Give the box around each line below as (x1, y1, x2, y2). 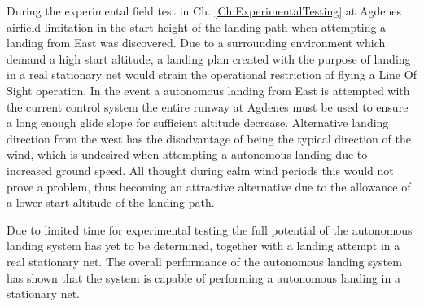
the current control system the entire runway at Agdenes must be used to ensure (7, 98, 409, 115)
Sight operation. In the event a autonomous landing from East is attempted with (7, 81, 410, 99)
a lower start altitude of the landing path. (7, 194, 215, 211)
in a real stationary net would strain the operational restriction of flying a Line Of (7, 66, 417, 83)
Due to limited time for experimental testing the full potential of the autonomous (7, 221, 413, 238)
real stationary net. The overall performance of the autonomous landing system (7, 252, 402, 270)
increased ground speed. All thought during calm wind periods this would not (7, 161, 394, 178)
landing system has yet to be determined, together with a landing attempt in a (7, 237, 400, 254)
